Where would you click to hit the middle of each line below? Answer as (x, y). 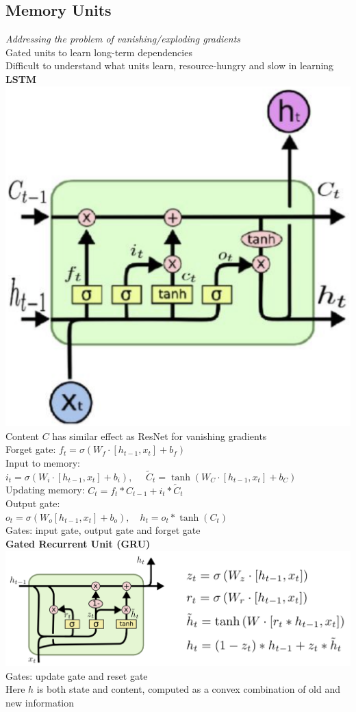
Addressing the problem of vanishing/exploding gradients (123, 39)
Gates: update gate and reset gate (77, 675)
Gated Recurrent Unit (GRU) (78, 543)
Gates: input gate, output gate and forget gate (103, 530)
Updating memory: (45, 490)
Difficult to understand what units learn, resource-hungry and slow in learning (170, 65)
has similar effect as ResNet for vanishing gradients (160, 435)
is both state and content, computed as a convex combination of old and (189, 689)
